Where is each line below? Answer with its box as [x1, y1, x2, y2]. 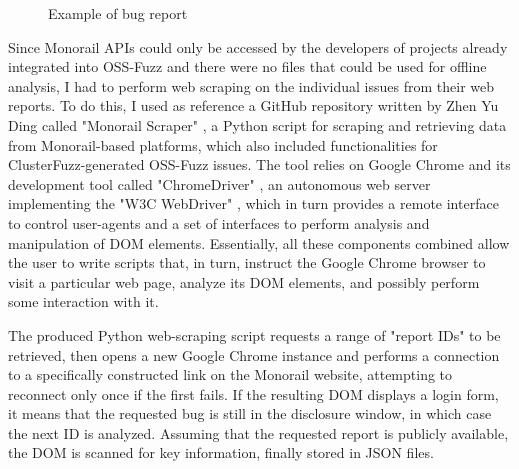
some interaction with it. [8, 291, 159, 312]
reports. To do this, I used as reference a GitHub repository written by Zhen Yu [8, 95, 499, 116]
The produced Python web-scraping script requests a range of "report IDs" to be [8, 324, 501, 345]
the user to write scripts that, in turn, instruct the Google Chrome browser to [8, 252, 486, 273]
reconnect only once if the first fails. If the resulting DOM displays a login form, [8, 383, 499, 404]
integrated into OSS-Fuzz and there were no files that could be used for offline [8, 56, 487, 77]
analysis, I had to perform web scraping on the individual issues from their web [8, 75, 495, 96]
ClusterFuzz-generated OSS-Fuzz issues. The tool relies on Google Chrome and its [8, 154, 511, 175]
